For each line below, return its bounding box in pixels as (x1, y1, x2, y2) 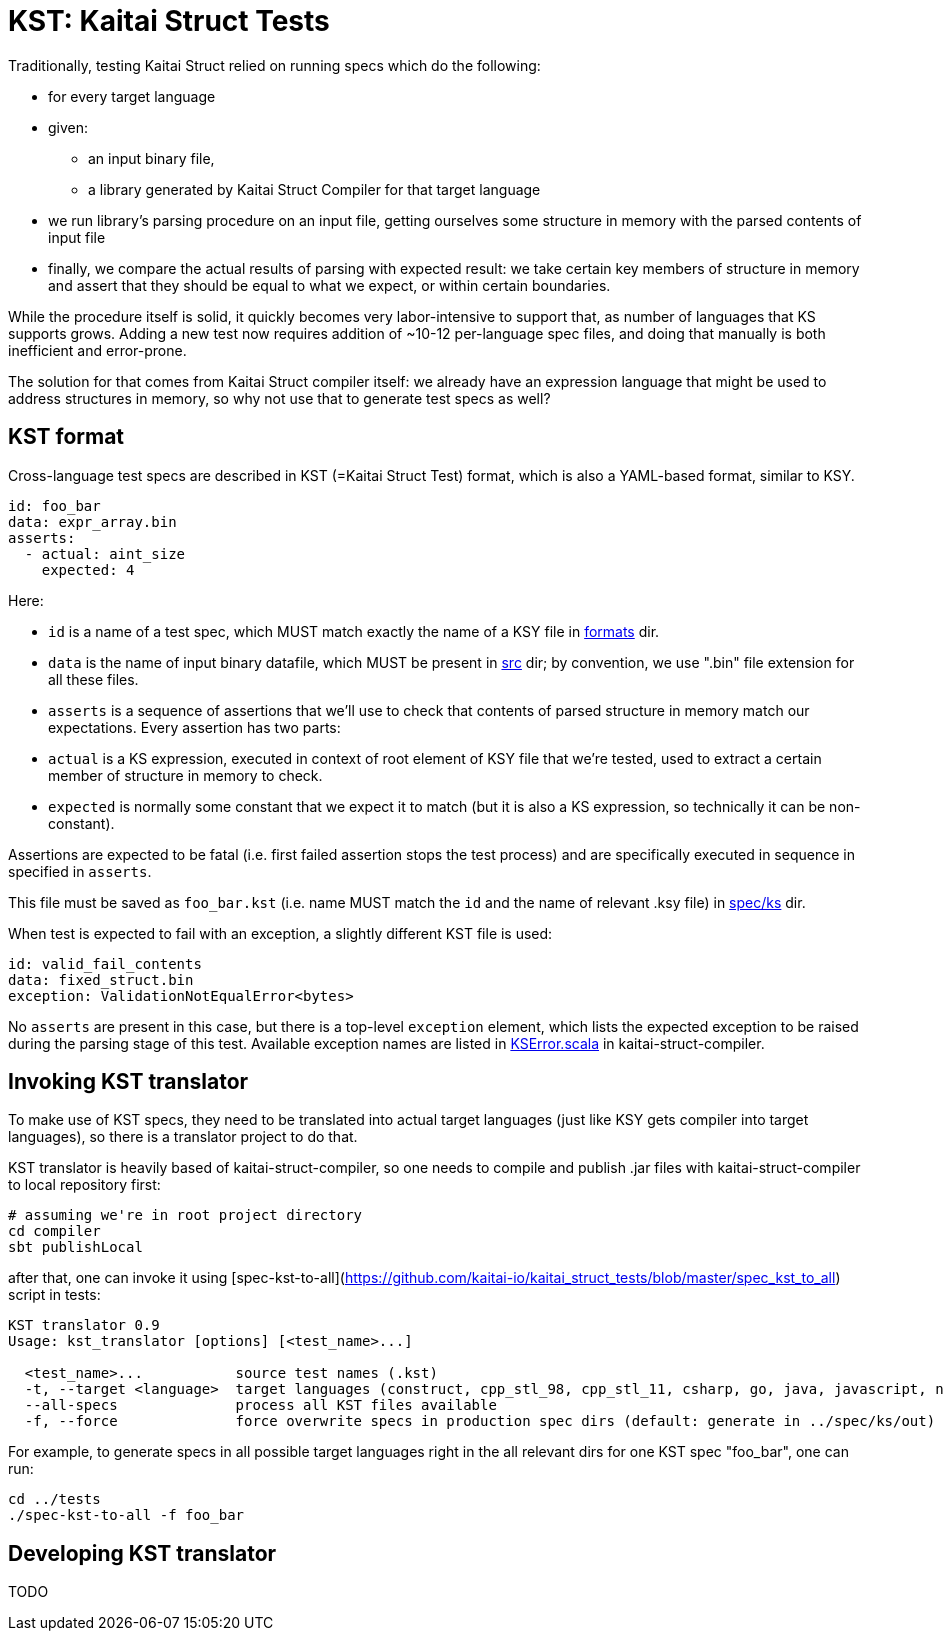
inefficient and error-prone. (8, 341, 187, 359)
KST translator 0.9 (8, 1317, 160, 1334)
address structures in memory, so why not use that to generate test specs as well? (8, 389, 551, 407)
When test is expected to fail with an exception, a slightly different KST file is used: (8, 924, 553, 942)
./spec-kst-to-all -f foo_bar (8, 1507, 245, 1524)
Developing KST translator (8, 1540, 277, 1566)
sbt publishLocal (8, 1239, 143, 1256)
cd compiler (8, 1223, 101, 1240)
